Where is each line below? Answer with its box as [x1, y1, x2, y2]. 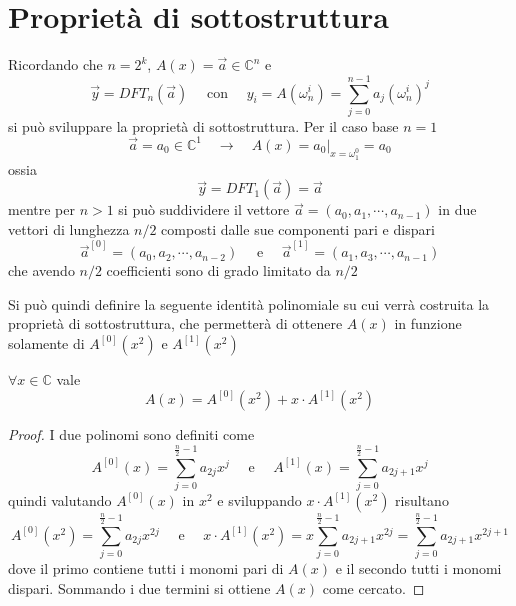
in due [438, 199, 477, 220]
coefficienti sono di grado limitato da [106, 260, 331, 281]
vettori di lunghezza [8, 218, 130, 239]
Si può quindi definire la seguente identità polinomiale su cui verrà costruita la [8, 293, 490, 314]
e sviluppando [217, 489, 302, 510]
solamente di [8, 332, 85, 353]
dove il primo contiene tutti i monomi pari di [8, 558, 284, 579]
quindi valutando [8, 489, 112, 510]
